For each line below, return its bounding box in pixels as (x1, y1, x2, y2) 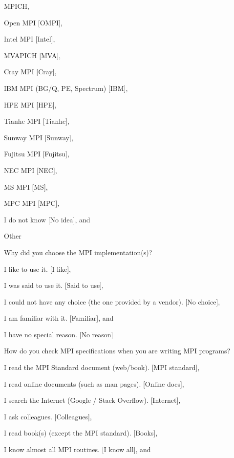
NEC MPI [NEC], (4, 165, 57, 175)
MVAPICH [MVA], (4, 50, 61, 60)
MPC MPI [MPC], (4, 198, 60, 208)
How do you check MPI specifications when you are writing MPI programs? (4, 346, 231, 356)
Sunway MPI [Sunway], (4, 132, 73, 142)
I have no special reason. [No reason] (4, 329, 113, 339)
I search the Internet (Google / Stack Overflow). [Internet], (4, 395, 181, 405)
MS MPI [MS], (4, 181, 48, 192)
